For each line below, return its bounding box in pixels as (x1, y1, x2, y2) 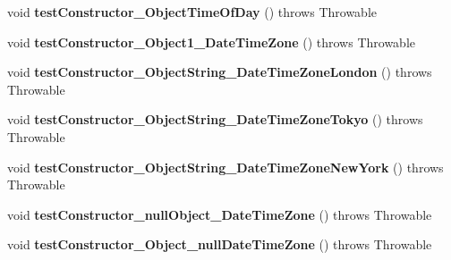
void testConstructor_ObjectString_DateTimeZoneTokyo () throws (7, 110, 423, 129)
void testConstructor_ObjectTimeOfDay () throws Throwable (7, 3, 378, 21)
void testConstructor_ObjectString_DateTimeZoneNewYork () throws (7, 157, 444, 176)
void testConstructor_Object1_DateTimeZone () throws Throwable (7, 32, 416, 51)
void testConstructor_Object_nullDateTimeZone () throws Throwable (7, 235, 432, 254)
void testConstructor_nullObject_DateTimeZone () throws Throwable (7, 205, 432, 223)
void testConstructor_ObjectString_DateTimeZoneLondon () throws (7, 63, 432, 81)
